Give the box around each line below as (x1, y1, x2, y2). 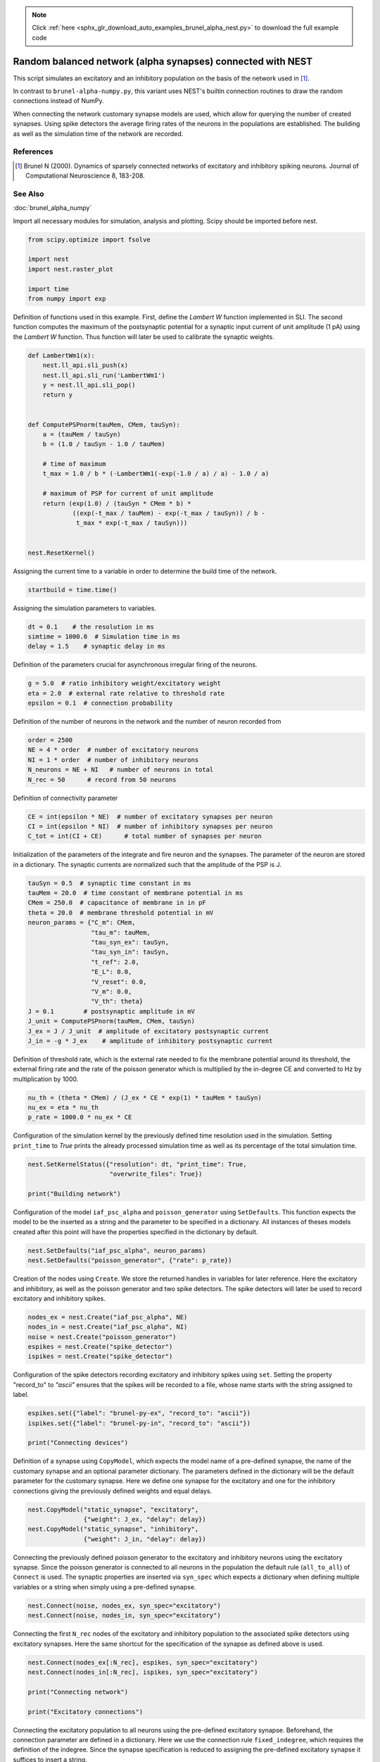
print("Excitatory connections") (27, 1708, 144, 1715)
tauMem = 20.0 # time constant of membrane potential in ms (27, 889, 243, 897)
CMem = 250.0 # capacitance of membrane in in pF (27, 899, 207, 907)
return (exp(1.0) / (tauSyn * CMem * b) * (42, 499, 191, 507)
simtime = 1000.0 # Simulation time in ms (27, 632, 181, 641)
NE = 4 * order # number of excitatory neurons (27, 746, 199, 754)
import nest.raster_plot (27, 265, 114, 273)
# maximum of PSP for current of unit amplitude (42, 490, 214, 498)
